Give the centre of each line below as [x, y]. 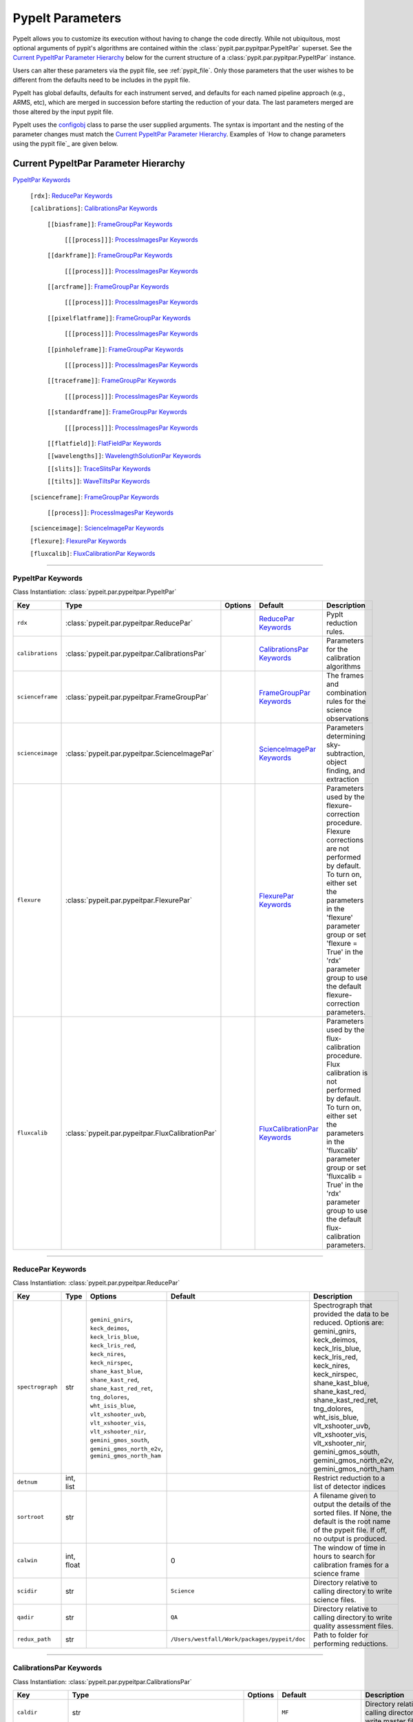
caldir [27, 1713]
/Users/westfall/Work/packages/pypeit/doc [238, 1639]
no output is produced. [350, 1538]
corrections [345, 840]
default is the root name [352, 1521]
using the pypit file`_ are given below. [65, 144]
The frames [345, 675]
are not [338, 849]
